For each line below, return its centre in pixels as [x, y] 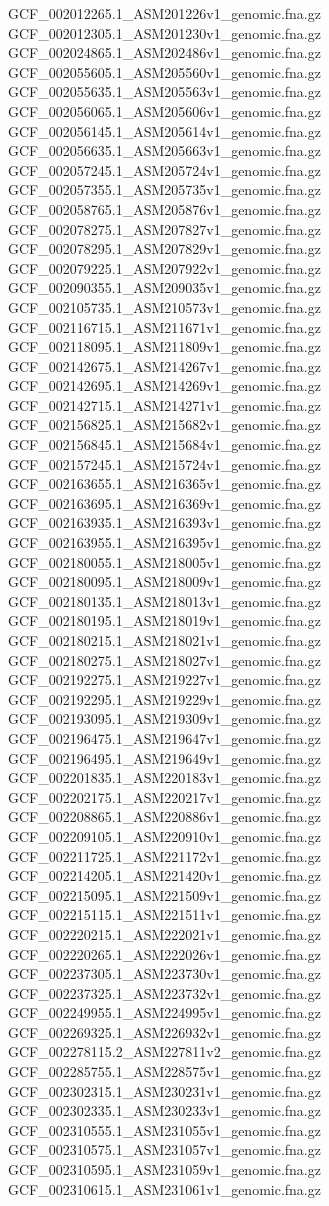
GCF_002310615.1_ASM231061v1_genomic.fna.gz [164, 1188]
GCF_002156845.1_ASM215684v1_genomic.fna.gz [164, 444]
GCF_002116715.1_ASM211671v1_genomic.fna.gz [164, 326]
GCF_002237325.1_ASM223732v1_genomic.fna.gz [164, 992]
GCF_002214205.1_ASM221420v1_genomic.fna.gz [164, 875]
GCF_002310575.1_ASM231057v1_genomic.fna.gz [164, 1149]
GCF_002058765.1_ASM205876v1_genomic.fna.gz [164, 208]
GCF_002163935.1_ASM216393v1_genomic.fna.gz [164, 522]
